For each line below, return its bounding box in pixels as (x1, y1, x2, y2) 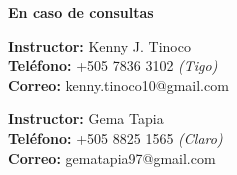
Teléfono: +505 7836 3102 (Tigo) (8, 55, 218, 76)
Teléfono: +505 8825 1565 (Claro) (8, 127, 223, 148)
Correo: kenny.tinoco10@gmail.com (8, 74, 229, 95)
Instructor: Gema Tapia (8, 108, 164, 129)
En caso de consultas (8, 2, 154, 22)
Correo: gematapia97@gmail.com (8, 147, 216, 168)
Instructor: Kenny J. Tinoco (8, 35, 191, 56)
